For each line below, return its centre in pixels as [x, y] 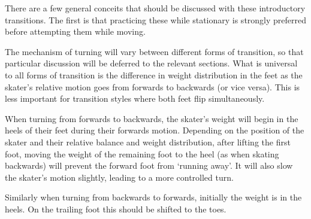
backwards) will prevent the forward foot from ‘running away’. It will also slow [149, 165]
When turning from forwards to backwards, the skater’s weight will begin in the [152, 118]
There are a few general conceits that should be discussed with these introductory [155, 8]
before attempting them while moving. [75, 31]
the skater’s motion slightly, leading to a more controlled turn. [119, 177]
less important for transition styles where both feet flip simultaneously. [135, 98]
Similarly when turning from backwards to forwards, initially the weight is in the [153, 197]
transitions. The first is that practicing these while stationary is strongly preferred [156, 19]
